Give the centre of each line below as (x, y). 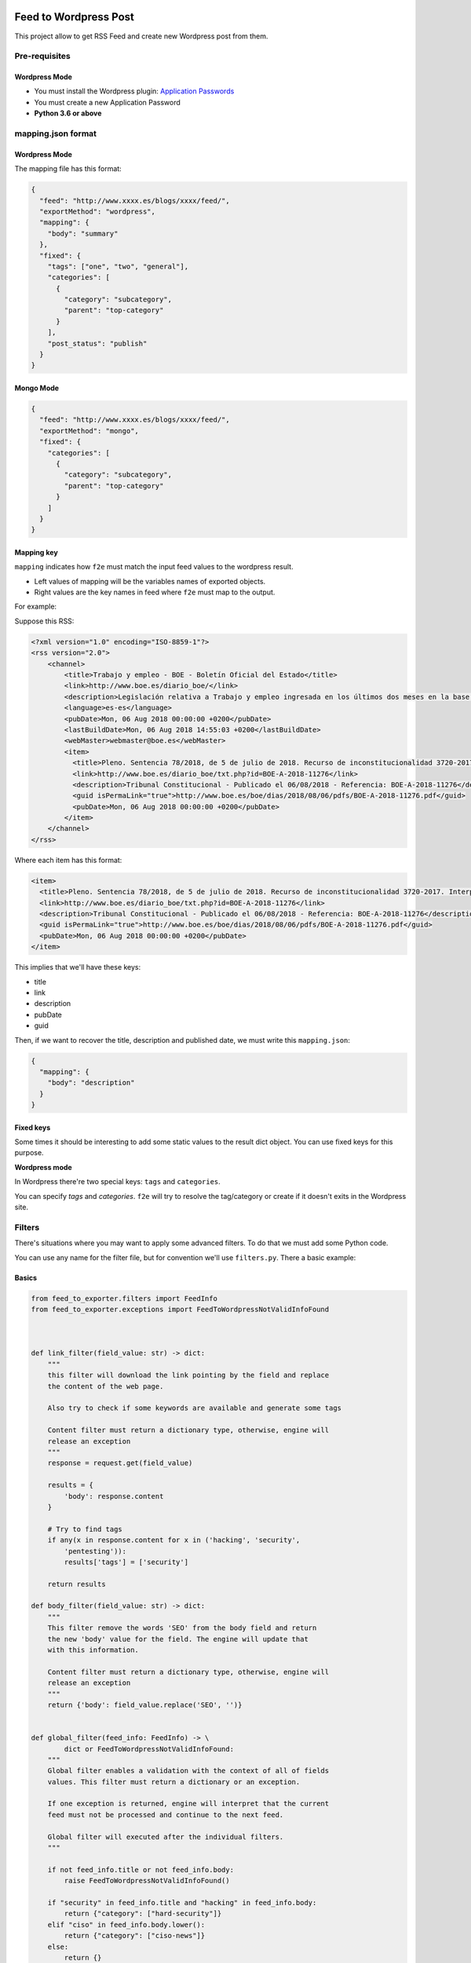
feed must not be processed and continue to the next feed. (166, 1815)
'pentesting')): (95, 1551)
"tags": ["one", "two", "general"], (118, 266)
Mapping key (36, 552)
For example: (36, 607)
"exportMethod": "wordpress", (98, 211)
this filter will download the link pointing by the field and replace (188, 1375)
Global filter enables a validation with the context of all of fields (188, 1771)
